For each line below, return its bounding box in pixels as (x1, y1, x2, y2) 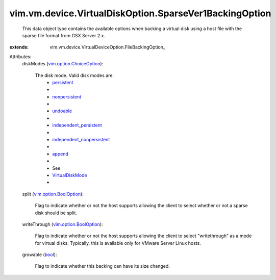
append (52, 150, 69, 157)
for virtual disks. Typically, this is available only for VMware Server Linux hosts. (35, 240, 201, 246)
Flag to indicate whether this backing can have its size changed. (35, 263, 170, 269)
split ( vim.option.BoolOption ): (22, 191, 84, 197)
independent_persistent (52, 122, 102, 129)
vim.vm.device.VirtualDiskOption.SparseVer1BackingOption (9, 8, 271, 19)
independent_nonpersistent (52, 137, 110, 143)
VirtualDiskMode (52, 172, 87, 178)
